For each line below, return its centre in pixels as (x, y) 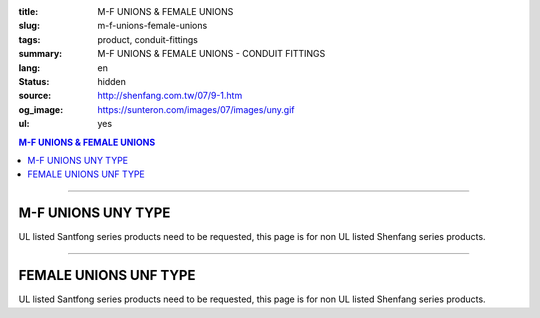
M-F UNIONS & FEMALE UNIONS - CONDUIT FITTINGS (211, 54)
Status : (34, 81)
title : (28, 11)
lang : (29, 67)
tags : (29, 39)
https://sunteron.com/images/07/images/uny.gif (196, 109)
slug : (29, 26)
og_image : (41, 109)
